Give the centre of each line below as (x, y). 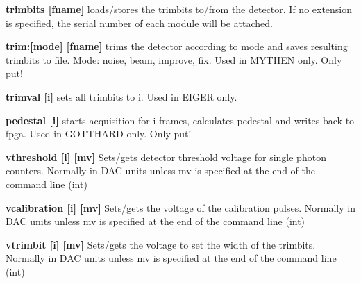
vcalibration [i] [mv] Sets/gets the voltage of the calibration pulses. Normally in (180, 207)
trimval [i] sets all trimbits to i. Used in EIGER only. (121, 96)
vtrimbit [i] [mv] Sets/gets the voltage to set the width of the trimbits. (161, 244)
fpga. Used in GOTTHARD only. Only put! (99, 134)
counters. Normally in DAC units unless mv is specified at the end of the (160, 170)
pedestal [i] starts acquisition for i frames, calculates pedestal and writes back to (180, 120)
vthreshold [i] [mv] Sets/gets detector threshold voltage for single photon (166, 157)
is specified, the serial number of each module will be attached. (139, 23)
